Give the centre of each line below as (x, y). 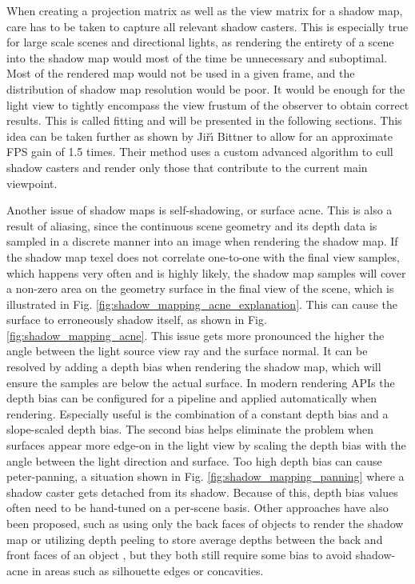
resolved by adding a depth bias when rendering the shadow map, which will (194, 367)
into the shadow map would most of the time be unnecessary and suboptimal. (197, 57)
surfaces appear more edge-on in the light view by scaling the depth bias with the (206, 445)
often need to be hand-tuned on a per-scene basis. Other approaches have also (198, 508)
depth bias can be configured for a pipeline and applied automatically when (192, 398)
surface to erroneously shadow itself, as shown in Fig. (137, 320)
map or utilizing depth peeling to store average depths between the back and (195, 539)
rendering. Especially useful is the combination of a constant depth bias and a (198, 413)
